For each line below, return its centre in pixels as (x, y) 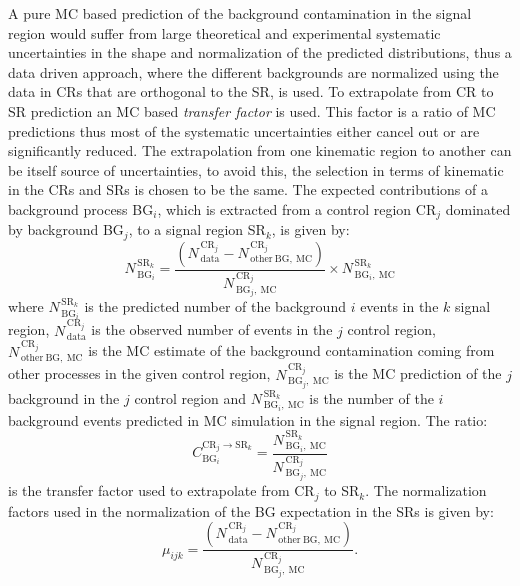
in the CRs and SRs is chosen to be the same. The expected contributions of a (248, 189)
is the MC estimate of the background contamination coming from (291, 350)
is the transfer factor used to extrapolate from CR (161, 490)
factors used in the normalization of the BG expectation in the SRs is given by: (251, 510)
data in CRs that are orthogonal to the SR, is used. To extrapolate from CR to (251, 91)
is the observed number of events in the (212, 329)
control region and (190, 397)
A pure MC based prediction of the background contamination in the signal (240, 13)
